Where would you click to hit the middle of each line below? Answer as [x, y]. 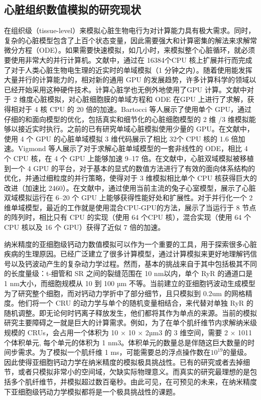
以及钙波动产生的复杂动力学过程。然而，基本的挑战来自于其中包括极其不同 [134, 263]
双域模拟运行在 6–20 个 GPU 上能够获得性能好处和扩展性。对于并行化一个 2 [128, 197]
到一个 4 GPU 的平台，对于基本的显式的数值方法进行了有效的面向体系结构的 [130, 168]
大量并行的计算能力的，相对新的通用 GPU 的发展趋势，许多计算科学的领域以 [130, 80]
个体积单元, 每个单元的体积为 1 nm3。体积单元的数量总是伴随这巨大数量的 [126, 342]
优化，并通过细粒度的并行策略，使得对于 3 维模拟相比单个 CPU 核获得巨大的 [130, 178]
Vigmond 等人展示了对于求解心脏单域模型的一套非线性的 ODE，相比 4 [133, 148]
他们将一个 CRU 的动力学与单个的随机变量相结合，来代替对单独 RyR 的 [136, 303]
